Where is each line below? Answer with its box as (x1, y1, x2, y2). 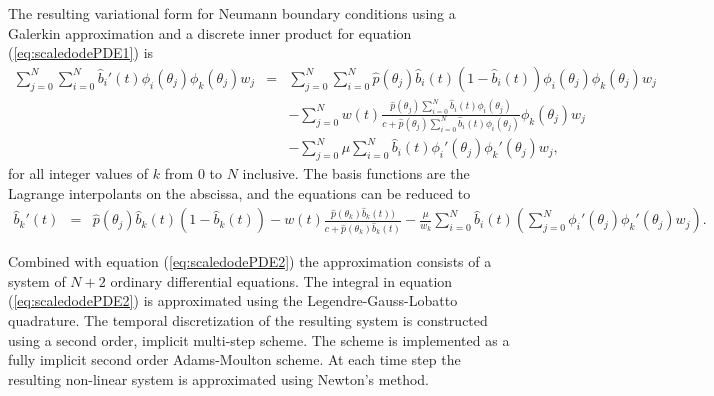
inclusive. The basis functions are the (242, 163, 470, 184)
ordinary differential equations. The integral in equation (110, 270, 453, 291)
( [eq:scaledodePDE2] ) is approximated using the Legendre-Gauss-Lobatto (8, 290, 458, 311)
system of (8, 270, 66, 291)
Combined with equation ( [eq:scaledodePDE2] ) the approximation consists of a (8, 251, 492, 272)
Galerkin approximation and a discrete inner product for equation (8, 22, 412, 43)
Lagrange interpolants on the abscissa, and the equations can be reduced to (8, 182, 471, 203)
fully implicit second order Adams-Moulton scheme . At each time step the (8, 349, 461, 370)
